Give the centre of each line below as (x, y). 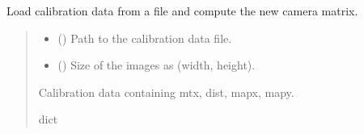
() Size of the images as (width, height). (157, 65)
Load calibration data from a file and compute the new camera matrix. (182, 10)
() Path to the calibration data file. (145, 38)
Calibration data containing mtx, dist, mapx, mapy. (166, 92)
